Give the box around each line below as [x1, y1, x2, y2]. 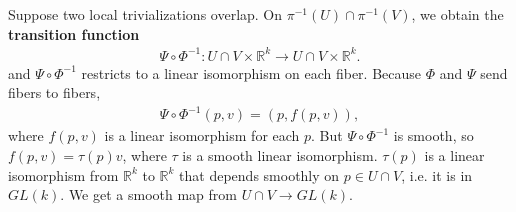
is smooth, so [393, 125, 474, 146]
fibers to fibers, [8, 82, 101, 103]
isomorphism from [8, 164, 119, 185]
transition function [8, 23, 140, 44]
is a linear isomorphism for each [104, 125, 300, 146]
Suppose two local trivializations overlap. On [8, 4, 283, 24]
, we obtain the [411, 4, 504, 24]
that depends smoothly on [179, 164, 340, 185]
